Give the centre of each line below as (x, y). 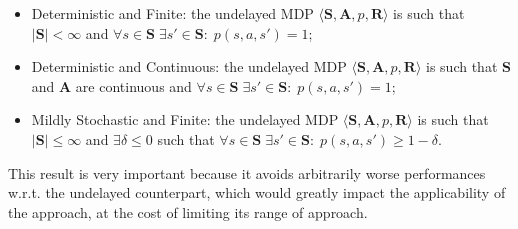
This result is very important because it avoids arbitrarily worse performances (247, 172)
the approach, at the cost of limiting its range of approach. (188, 211)
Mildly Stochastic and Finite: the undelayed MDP (185, 119)
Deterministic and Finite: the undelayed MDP (172, 13)
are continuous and (133, 85)
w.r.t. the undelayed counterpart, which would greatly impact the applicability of (257, 192)
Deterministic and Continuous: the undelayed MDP (189, 66)
